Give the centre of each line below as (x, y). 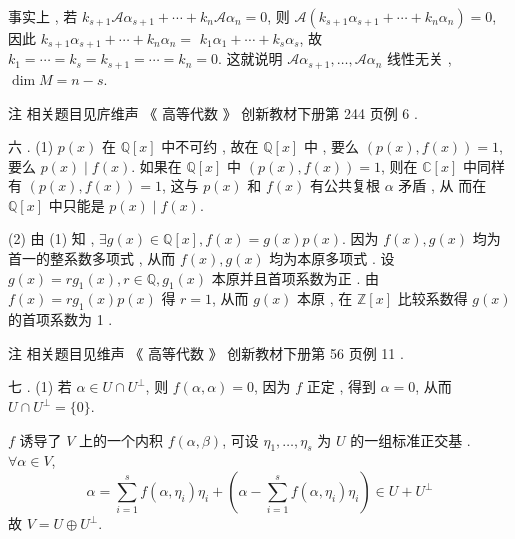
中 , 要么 (331, 146)
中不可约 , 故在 (210, 146)
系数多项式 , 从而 (119, 258)
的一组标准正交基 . (410, 439)
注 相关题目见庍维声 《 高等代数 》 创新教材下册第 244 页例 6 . (213, 112)
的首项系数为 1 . (60, 319)
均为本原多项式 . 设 (332, 258)
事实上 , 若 (43, 16)
